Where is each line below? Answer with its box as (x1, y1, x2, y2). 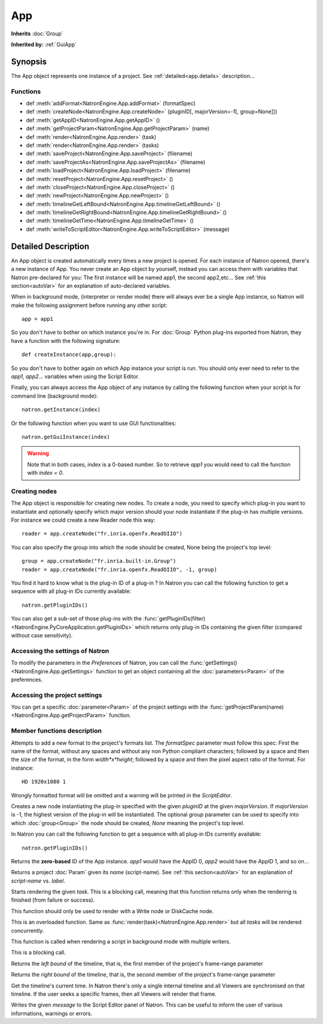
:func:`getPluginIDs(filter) (143, 615, 206, 622)
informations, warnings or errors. (11, 1010, 93, 1017)
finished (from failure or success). (11, 896, 95, 903)
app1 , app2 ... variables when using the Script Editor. (11, 373, 140, 380)
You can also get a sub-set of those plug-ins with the (11, 615, 142, 622)
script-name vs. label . (11, 877, 65, 884)
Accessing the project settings (11, 691, 102, 699)
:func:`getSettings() (189, 659, 237, 667)
